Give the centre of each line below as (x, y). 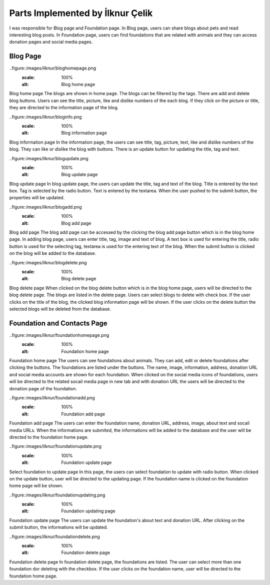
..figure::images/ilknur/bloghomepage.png (53, 68)
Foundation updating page (88, 511)
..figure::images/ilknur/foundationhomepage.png (59, 335)
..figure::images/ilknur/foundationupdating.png (57, 495)
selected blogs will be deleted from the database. (60, 309)
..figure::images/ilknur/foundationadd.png (52, 397)
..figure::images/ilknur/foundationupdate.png (55, 446)
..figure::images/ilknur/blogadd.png (45, 207)
